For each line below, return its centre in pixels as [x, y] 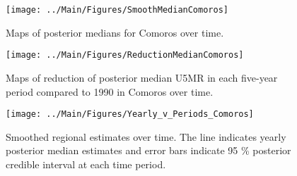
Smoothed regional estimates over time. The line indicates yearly [146, 136]
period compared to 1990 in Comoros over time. [110, 91]
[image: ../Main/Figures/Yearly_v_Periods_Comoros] [130, 114]
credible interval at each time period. [86, 164]
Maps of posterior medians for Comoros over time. [115, 32]
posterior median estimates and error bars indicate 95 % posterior [148, 150]
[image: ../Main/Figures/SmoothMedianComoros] [117, 10]
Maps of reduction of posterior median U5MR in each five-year [142, 77]
